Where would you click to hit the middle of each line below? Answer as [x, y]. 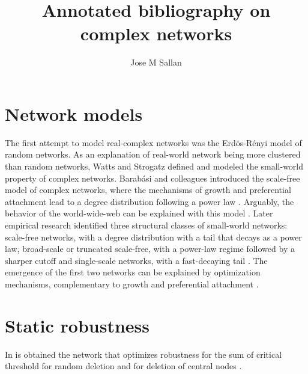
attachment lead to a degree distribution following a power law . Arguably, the [149, 201]
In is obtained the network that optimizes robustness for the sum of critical [143, 354]
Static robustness [77, 325]
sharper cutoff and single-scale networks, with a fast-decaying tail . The [136, 260]
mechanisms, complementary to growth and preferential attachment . [132, 284]
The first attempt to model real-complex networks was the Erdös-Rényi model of [153, 142]
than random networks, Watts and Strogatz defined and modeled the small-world [154, 166]
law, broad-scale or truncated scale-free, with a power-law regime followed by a [150, 249]
